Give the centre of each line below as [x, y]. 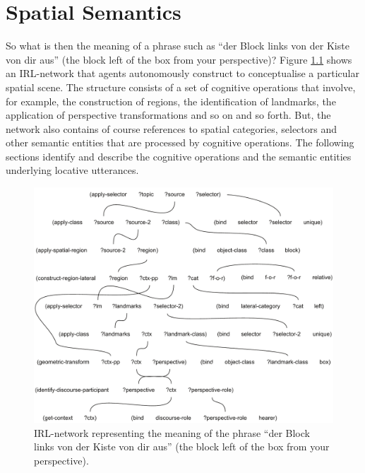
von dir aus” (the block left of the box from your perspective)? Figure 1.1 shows [179, 59]
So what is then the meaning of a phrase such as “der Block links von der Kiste [178, 46]
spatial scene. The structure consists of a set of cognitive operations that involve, [181, 87]
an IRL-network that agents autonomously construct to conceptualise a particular [182, 73]
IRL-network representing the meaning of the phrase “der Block [172, 432]
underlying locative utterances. [72, 170]
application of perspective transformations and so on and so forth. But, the [168, 115]
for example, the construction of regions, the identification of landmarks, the [171, 101]
